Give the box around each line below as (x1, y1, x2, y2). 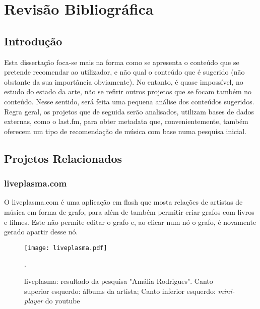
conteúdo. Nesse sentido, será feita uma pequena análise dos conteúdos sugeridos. (4, 96, 254, 106)
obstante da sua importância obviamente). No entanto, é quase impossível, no (4, 76, 243, 87)
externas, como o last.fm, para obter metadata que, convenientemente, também (4, 116, 248, 127)
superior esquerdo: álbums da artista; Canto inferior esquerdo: (24, 285, 216, 296)
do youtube (45, 295, 80, 306)
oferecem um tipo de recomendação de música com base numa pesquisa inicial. (4, 126, 246, 136)
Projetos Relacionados (4, 150, 122, 166)
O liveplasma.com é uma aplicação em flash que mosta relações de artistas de (4, 197, 243, 207)
